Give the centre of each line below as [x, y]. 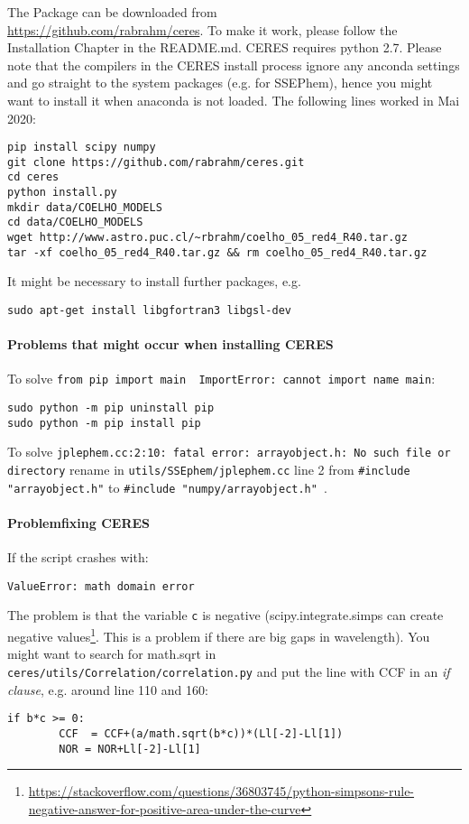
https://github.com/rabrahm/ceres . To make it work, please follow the [202, 29]
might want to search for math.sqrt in [112, 654]
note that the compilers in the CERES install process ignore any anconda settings [234, 65]
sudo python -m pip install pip [104, 423]
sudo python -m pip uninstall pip [111, 408]
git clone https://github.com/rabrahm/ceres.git [156, 162]
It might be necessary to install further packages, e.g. [154, 281]
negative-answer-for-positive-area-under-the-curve [165, 808]
